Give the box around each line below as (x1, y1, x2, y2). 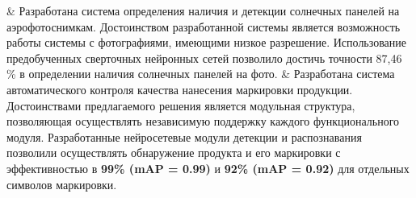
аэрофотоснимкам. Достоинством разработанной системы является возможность (6, 18, 401, 35)
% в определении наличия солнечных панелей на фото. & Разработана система (6, 65, 395, 82)
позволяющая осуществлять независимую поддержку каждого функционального (6, 113, 400, 130)
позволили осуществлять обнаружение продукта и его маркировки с (6, 144, 341, 161)
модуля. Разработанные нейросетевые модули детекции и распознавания (6, 128, 362, 145)
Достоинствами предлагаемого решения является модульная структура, (6, 97, 355, 113)
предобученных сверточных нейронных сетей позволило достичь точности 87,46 (6, 49, 402, 66)
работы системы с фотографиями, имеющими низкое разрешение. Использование (6, 34, 407, 51)
